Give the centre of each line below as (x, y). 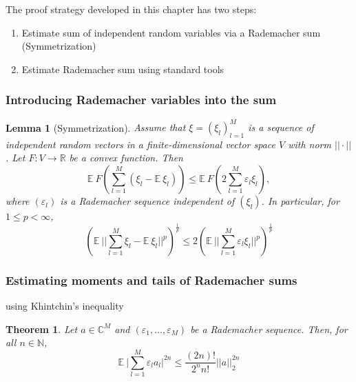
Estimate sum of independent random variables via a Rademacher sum (171, 32)
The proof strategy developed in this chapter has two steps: (131, 9)
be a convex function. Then (126, 158)
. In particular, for (300, 201)
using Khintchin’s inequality (65, 306)
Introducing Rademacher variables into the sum (141, 100)
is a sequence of (281, 127)
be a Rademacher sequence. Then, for (269, 329)
